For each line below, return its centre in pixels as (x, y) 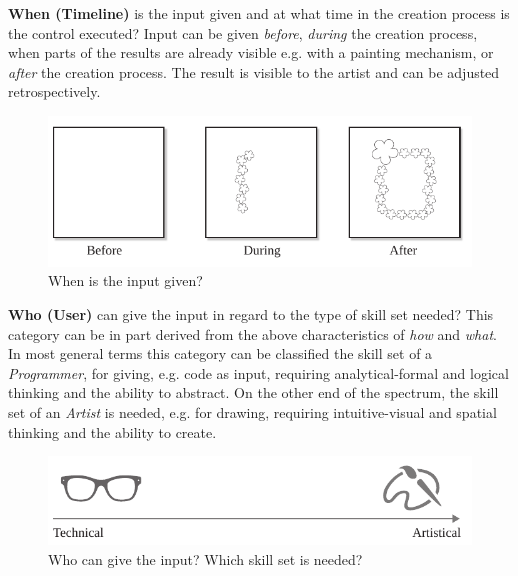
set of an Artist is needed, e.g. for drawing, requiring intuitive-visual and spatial (252, 412)
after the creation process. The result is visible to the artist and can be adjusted (254, 71)
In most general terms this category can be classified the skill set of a (220, 353)
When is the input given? (125, 280)
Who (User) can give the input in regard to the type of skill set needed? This (251, 314)
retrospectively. (54, 91)
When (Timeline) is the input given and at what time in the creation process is (259, 13)
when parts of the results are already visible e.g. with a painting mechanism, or (251, 52)
